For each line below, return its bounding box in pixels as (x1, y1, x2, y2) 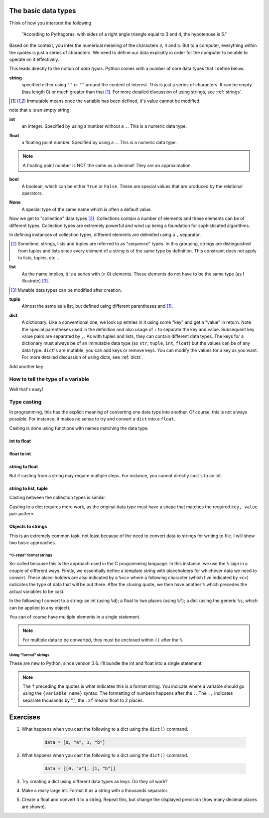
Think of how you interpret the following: (9, 20, 93, 26)
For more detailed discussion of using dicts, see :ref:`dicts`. (21, 354, 144, 360)
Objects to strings (9, 524, 47, 530)
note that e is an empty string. (9, 107, 71, 113)
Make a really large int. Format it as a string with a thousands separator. (21, 788, 169, 793)
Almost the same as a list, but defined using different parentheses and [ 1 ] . (21, 303, 173, 309)
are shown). (21, 804, 46, 810)
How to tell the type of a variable (9, 376, 89, 383)
